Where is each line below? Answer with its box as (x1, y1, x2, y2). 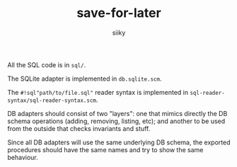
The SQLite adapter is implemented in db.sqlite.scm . (7, 74, 162, 83)
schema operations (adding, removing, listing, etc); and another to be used (7, 117, 226, 125)
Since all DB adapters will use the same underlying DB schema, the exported (7, 138, 231, 146)
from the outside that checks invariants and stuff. (7, 124, 151, 132)
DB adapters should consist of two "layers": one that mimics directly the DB (7, 109, 228, 117)
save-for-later (76, 5, 161, 21)
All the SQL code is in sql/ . (7, 60, 86, 69)
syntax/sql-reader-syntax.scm (7, 97, 97, 104)
